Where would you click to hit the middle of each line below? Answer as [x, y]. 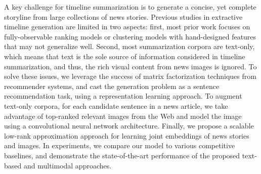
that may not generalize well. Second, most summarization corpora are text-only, [129, 46]
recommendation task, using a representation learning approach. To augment [123, 96]
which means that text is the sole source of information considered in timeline [125, 56]
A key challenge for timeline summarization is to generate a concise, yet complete [130, 7]
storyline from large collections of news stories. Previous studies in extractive [123, 16]
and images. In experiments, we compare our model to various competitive [120, 145]
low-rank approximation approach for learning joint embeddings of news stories [127, 135]
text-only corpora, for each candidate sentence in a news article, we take [116, 105]
